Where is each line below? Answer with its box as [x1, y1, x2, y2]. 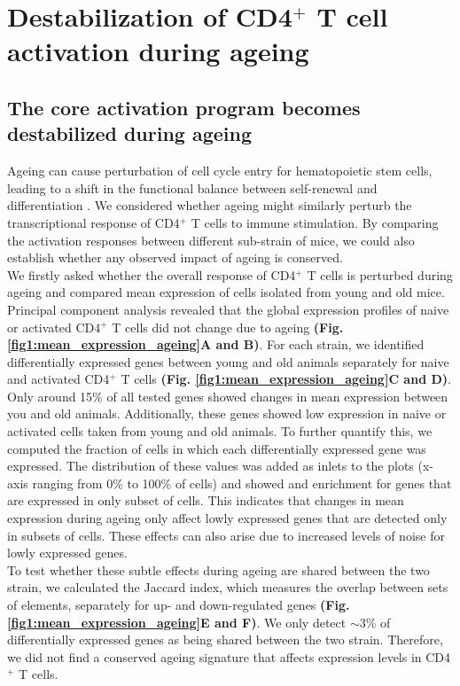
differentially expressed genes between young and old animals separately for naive [7, 352, 449, 370]
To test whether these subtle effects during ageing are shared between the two [7, 560, 430, 579]
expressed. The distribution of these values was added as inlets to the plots [7, 456, 414, 475]
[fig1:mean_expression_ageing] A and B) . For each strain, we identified [7, 335, 425, 354]
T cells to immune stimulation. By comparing [191, 213, 439, 231]
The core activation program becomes [7, 93, 361, 121]
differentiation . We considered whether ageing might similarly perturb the [7, 196, 412, 214]
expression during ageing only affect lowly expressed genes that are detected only [7, 509, 448, 527]
